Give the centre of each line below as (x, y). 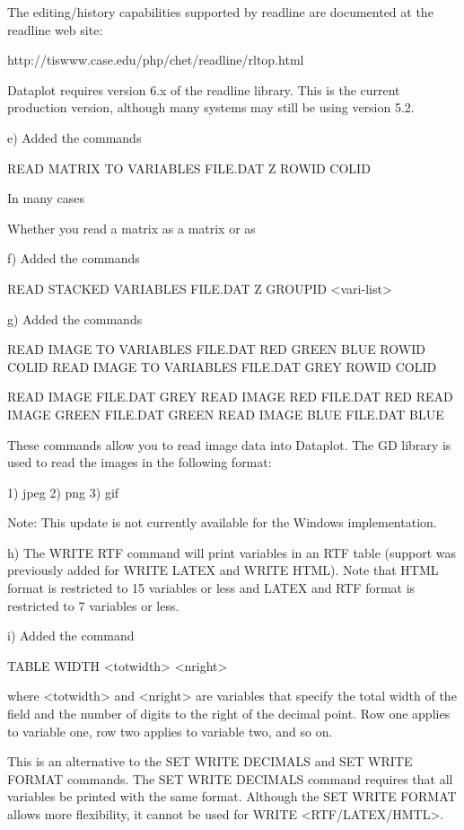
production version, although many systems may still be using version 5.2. (211, 107)
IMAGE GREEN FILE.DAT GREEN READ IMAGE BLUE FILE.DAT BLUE (226, 414)
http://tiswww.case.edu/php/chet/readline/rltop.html (156, 60)
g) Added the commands (75, 318)
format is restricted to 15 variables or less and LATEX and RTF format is (211, 588)
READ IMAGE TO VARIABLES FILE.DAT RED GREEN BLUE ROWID (216, 349)
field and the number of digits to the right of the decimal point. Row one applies (229, 714)
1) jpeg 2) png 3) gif (63, 492)
